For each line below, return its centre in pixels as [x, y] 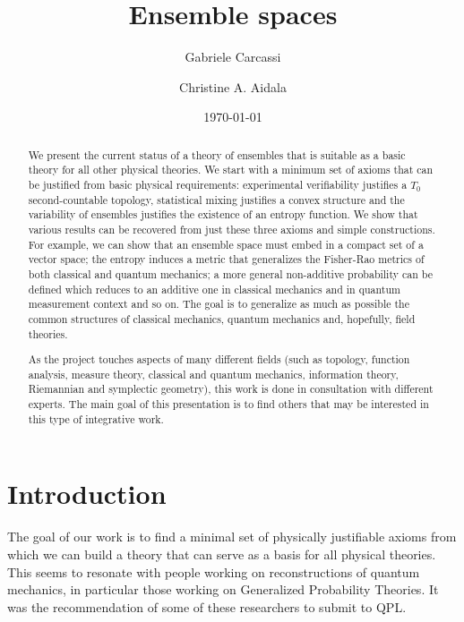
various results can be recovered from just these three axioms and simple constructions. [232, 229]
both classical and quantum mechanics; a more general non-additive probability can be [230, 273]
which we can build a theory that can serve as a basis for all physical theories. [222, 554]
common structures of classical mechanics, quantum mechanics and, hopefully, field [222, 318]
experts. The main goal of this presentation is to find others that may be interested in [228, 404]
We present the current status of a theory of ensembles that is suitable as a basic [217, 154]
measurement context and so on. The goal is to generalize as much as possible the [219, 304]
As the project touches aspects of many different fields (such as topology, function [219, 359]
